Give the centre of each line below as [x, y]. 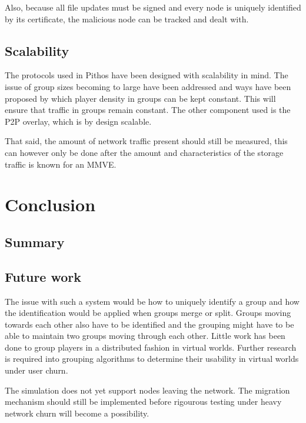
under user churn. [36, 370]
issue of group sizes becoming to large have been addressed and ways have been [148, 86]
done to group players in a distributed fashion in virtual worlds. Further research [151, 347]
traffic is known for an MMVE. [61, 164]
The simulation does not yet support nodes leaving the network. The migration [147, 390]
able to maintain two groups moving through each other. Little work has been [145, 336]
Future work [43, 276]
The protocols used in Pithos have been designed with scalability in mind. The [147, 75]
